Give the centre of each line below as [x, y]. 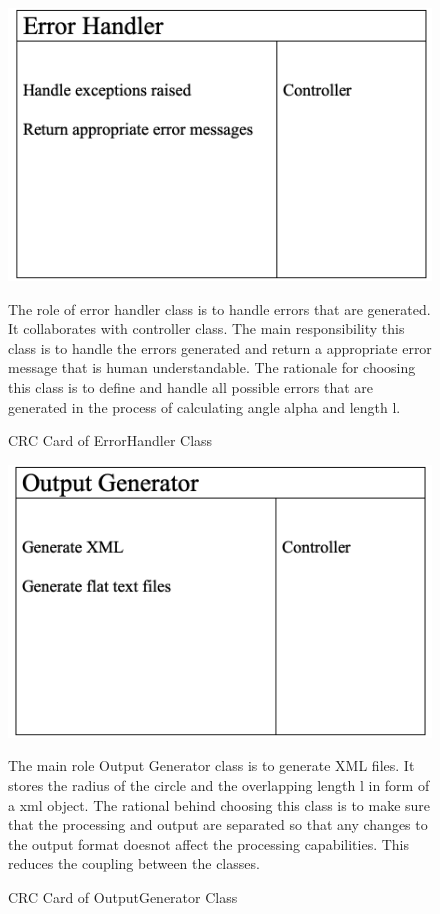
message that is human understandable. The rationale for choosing [212, 367]
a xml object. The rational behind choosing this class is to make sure [219, 804]
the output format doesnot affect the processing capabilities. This [209, 843]
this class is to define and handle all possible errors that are [191, 387]
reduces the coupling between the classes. [134, 863]
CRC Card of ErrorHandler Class [110, 440]
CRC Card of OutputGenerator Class [123, 896]
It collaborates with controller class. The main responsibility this [206, 328]
